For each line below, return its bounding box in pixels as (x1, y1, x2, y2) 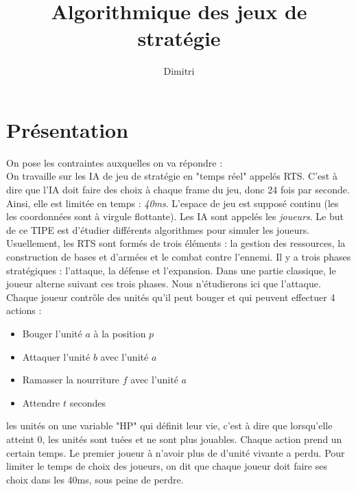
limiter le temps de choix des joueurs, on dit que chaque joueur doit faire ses (6, 459, 327, 473)
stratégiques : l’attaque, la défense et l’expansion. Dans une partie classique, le (6, 263, 336, 277)
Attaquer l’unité (22, 349, 91, 363)
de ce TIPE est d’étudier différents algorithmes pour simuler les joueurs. (6, 222, 310, 237)
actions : (6, 303, 42, 318)
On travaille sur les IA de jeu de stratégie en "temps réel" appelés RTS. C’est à (6, 169, 337, 183)
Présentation (6, 115, 129, 143)
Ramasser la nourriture (22, 372, 120, 387)
